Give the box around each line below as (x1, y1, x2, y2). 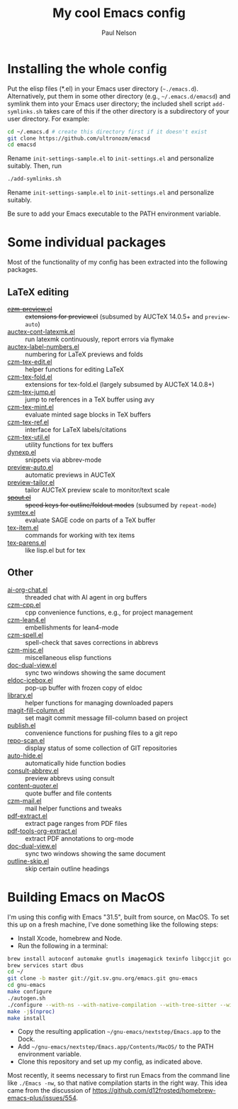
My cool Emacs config (52, 5, 186, 21)
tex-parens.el (7, 538, 47, 547)
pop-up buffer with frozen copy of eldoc (25, 683, 143, 692)
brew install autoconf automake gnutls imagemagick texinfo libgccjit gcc (7, 955, 233, 962)
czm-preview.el (7, 304, 52, 313)
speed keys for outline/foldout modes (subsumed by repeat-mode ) (25, 500, 217, 509)
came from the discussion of (7, 1086, 91, 1095)
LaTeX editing (7, 286, 69, 298)
